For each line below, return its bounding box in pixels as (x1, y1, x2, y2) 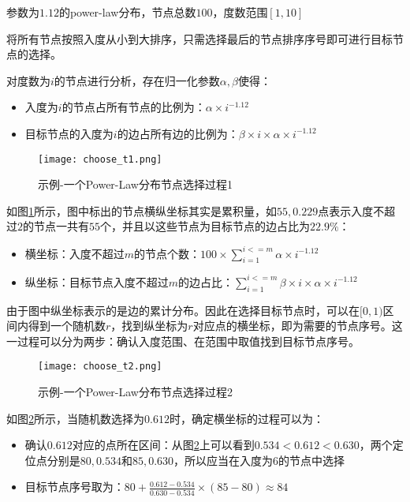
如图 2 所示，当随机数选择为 (6, 410, 144, 426)
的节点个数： (134, 245, 201, 261)
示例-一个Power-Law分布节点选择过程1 (38, 176, 233, 193)
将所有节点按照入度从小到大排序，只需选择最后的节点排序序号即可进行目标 (6, 30, 393, 47)
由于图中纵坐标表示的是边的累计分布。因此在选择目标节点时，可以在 (6, 302, 360, 318)
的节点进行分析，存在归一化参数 (54, 72, 220, 88)
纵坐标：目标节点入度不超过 (24, 273, 169, 290)
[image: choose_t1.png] (38, 153, 162, 165)
